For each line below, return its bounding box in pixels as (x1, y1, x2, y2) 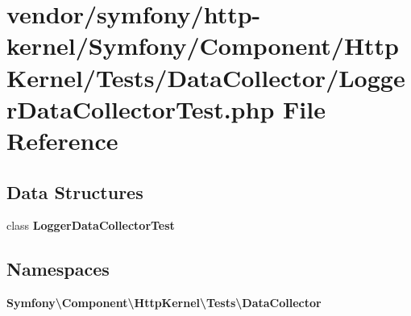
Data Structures (6, 179, 143, 204)
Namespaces (6, 256, 110, 281)
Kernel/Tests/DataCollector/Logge (6, 60, 405, 94)
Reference (6, 123, 118, 156)
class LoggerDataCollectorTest (6, 217, 175, 234)
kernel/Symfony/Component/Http (6, 29, 400, 62)
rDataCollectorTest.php (6, 92, 275, 125)
